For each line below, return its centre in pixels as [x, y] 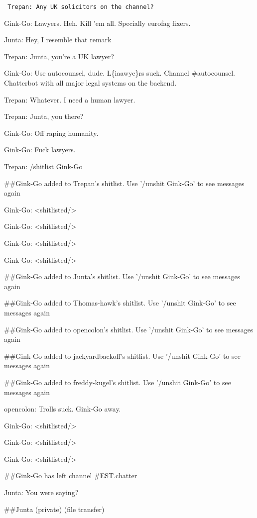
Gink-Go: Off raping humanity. [51, 133]
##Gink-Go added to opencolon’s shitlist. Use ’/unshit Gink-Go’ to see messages [129, 329]
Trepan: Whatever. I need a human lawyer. [70, 99]
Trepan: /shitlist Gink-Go [43, 166]
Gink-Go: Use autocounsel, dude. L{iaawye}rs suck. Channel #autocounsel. [120, 73]
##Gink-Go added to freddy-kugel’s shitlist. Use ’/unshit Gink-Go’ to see [118, 382]
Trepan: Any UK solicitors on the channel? [81, 7]
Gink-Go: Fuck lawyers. [40, 150]
